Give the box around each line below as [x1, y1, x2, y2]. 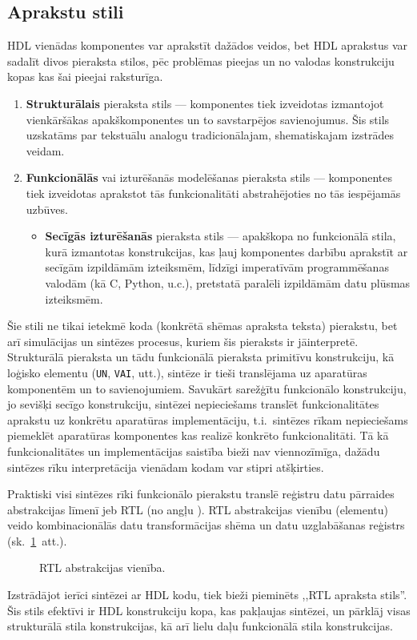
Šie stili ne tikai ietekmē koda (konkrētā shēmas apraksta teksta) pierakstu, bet [7, 317, 398, 334]
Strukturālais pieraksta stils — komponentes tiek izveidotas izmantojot [26, 95, 384, 111]
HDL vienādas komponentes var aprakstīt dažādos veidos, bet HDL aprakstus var [7, 37, 408, 54]
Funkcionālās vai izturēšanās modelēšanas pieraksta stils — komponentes [26, 169, 392, 186]
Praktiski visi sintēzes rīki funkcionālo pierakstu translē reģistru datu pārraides [7, 485, 395, 502]
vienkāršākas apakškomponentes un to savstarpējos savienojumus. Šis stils [26, 111, 390, 127]
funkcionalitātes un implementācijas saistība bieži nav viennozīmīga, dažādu [7, 442, 380, 459]
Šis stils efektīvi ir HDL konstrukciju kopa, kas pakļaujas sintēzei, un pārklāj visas [7, 602, 411, 618]
